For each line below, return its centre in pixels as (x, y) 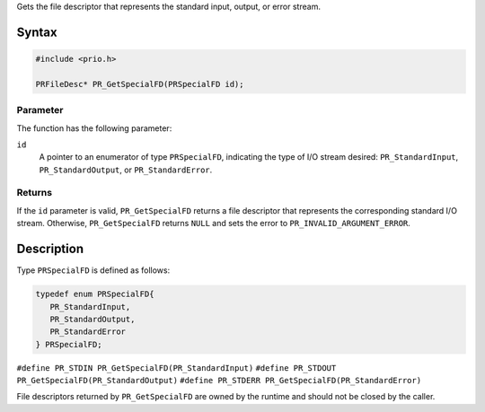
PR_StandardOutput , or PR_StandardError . (126, 170)
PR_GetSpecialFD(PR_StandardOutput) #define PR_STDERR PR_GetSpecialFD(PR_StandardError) (219, 381)
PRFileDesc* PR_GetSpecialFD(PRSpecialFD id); (140, 84)
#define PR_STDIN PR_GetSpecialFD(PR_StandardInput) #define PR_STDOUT (176, 368)
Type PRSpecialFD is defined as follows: (93, 270)
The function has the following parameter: (94, 128)
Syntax (37, 32)
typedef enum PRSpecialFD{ (95, 294)
